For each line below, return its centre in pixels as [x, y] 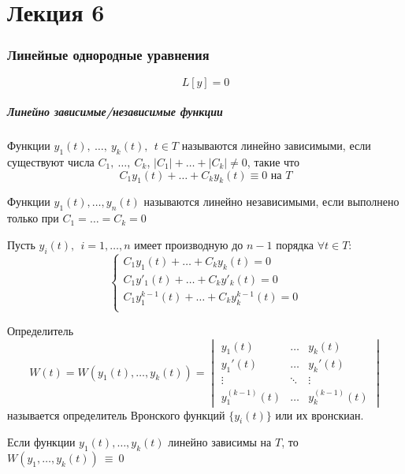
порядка [295, 244]
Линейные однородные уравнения [108, 55]
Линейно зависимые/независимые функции [115, 112]
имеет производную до [189, 244]
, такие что [273, 161]
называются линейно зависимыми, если [276, 146]
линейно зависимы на [220, 442]
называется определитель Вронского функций [116, 414]
